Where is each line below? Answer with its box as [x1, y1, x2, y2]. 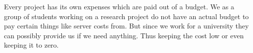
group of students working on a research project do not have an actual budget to [4, 11, 249, 21]
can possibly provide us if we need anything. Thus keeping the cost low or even [4, 30, 244, 40]
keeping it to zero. [4, 40, 59, 50]
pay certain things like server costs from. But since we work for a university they [4, 21, 249, 31]
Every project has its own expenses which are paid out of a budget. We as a [4, 1, 235, 11]
